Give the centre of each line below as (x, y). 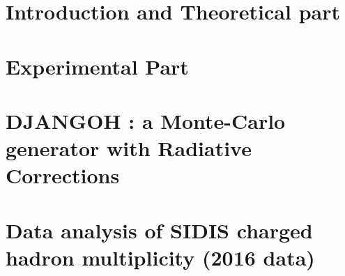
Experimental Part (97, 66)
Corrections (63, 175)
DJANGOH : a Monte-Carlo (146, 120)
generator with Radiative (129, 148)
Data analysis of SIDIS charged (159, 230)
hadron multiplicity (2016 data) (160, 257)
